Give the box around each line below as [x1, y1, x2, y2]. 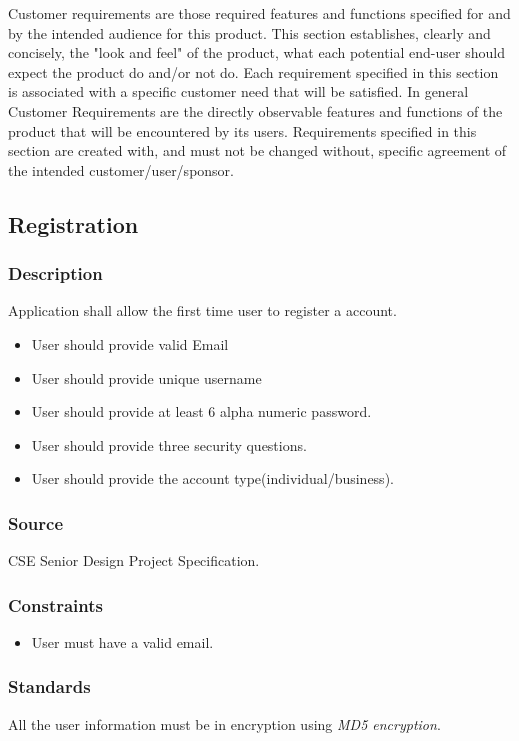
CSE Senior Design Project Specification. [8, 550, 260, 571]
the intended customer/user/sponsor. [8, 159, 234, 180]
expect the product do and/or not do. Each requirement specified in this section [8, 61, 499, 82]
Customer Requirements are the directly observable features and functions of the [8, 100, 503, 121]
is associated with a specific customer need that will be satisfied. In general [8, 81, 469, 102]
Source [8, 510, 64, 535]
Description [8, 261, 103, 286]
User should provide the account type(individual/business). [31, 468, 394, 489]
